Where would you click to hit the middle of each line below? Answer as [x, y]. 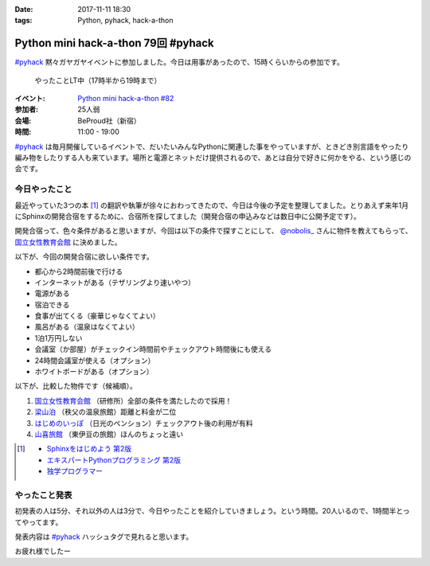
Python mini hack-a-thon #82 [126, 99]
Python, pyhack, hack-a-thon [125, 21]
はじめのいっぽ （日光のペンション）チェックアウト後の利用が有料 [144, 423]
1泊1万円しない [59, 338]
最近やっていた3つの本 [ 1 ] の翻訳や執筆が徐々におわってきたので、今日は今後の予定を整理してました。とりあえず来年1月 [212, 205]
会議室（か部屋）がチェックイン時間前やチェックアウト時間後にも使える [153, 349]
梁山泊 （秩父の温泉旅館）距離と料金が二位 [106, 412]
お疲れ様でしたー [43, 551]
